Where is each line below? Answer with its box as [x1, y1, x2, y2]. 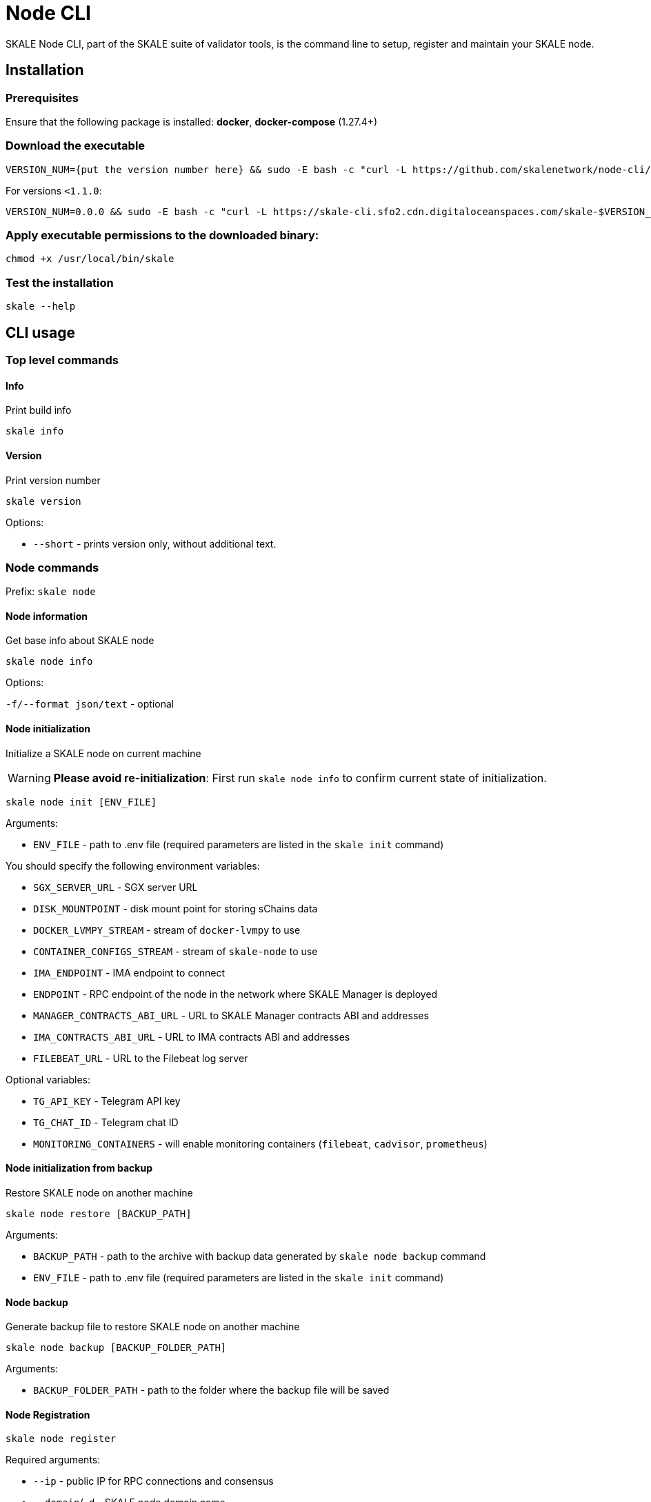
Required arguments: [6, 1454, 101, 1466]
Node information [6, 610, 88, 622]
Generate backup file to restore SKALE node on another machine [6, 1321, 300, 1333]
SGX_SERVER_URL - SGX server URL [33, 881, 198, 893]
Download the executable [6, 139, 146, 153]
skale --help [6, 301, 76, 312]
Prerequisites [6, 90, 79, 105]
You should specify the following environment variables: [6, 859, 260, 872]
